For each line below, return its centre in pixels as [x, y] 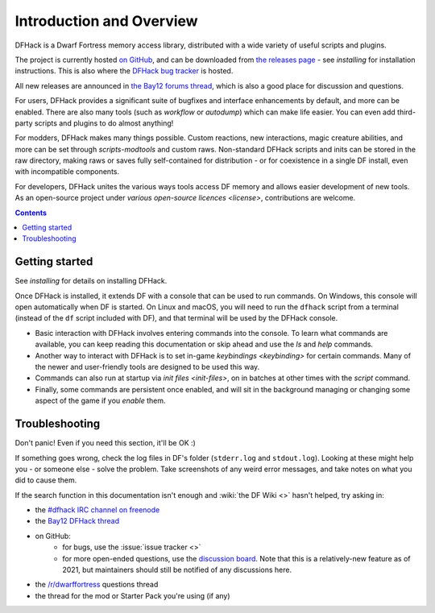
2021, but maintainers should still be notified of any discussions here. [177, 570]
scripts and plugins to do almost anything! [104, 123]
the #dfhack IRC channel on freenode [97, 510]
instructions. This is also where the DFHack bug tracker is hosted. [124, 71]
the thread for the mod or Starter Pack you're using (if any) [133, 595]
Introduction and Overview [106, 21]
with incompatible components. [67, 172]
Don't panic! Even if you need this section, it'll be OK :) [106, 443]
